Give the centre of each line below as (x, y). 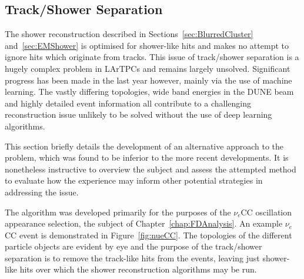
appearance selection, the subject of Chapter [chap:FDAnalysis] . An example (144, 223)
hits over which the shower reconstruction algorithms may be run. (138, 269)
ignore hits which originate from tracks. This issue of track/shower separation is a (152, 57)
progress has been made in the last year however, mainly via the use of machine (148, 80)
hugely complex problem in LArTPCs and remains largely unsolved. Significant (148, 68)
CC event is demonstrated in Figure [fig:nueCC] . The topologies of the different (148, 235)
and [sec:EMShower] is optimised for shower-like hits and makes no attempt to (147, 45)
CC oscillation (266, 212)
